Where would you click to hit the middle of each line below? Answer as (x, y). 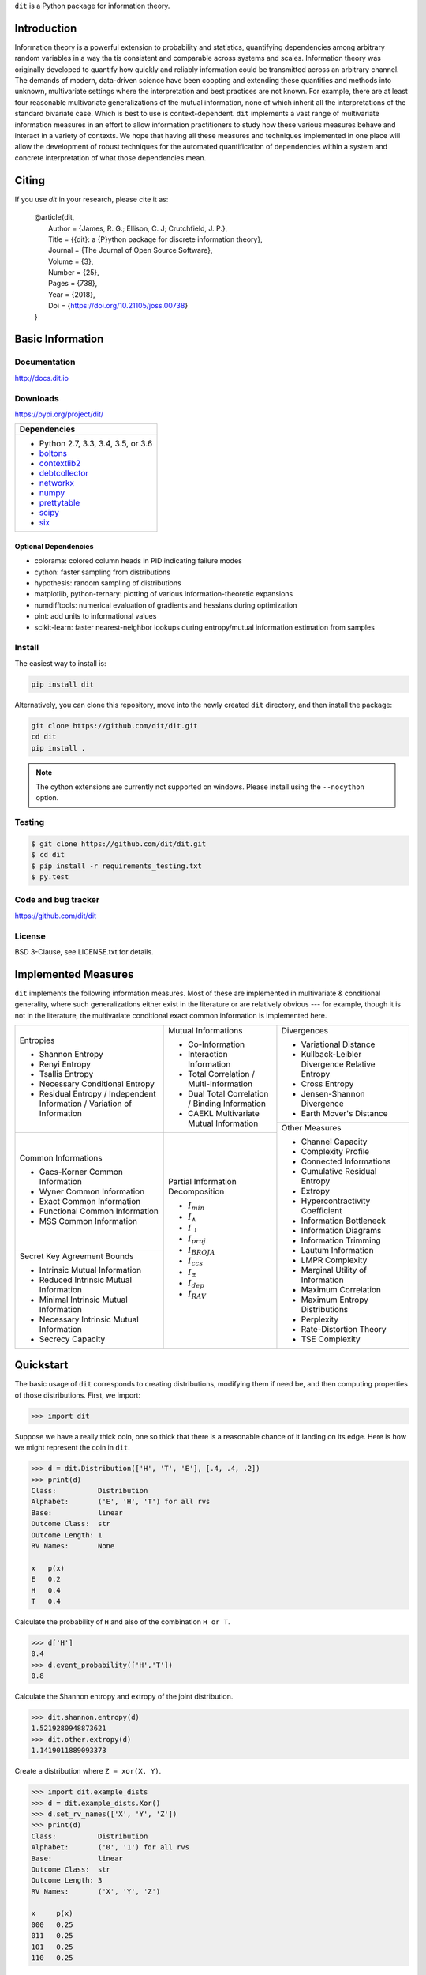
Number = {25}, (74, 273)
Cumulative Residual (339, 1171)
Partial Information (202, 1182)
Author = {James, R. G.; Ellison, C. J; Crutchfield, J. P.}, (138, 228)
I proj (197, 1240)
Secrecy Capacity (72, 1339)
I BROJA (202, 1250)
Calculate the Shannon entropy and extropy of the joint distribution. (124, 1697)
